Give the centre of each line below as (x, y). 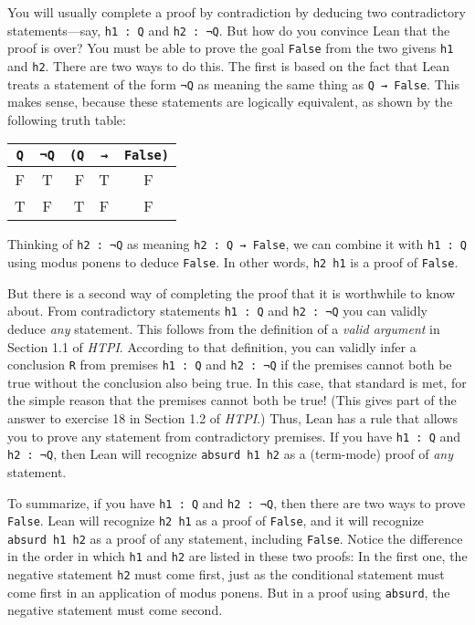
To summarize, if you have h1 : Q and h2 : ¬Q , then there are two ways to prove (237, 502)
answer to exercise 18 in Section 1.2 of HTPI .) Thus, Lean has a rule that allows (232, 418)
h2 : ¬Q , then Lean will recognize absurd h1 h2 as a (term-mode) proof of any (230, 454)
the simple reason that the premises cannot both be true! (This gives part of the (232, 400)
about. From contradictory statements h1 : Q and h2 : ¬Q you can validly (217, 311)
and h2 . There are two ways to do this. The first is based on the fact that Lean (228, 65)
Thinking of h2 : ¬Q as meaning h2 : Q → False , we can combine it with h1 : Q (237, 244)
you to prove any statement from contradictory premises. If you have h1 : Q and (234, 436)
